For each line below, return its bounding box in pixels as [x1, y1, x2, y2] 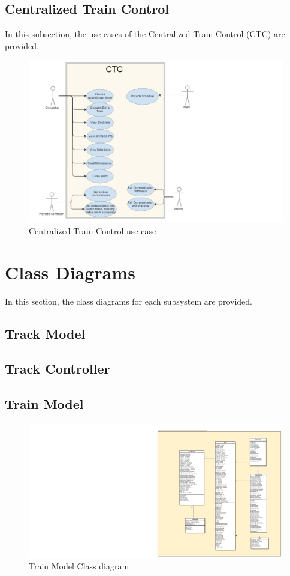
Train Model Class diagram [29, 560, 129, 572]
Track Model [5, 324, 86, 342]
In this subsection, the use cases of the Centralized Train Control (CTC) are [5, 28, 285, 40]
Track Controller [5, 359, 110, 378]
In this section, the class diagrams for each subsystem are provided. [5, 294, 252, 307]
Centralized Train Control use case [29, 224, 156, 237]
